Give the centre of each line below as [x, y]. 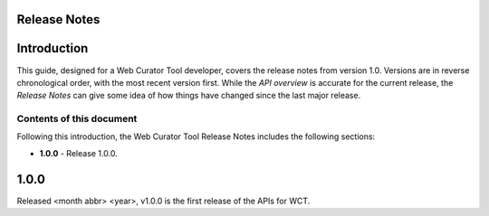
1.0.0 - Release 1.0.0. [78, 153]
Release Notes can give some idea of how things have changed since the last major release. [189, 96]
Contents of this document [77, 119]
